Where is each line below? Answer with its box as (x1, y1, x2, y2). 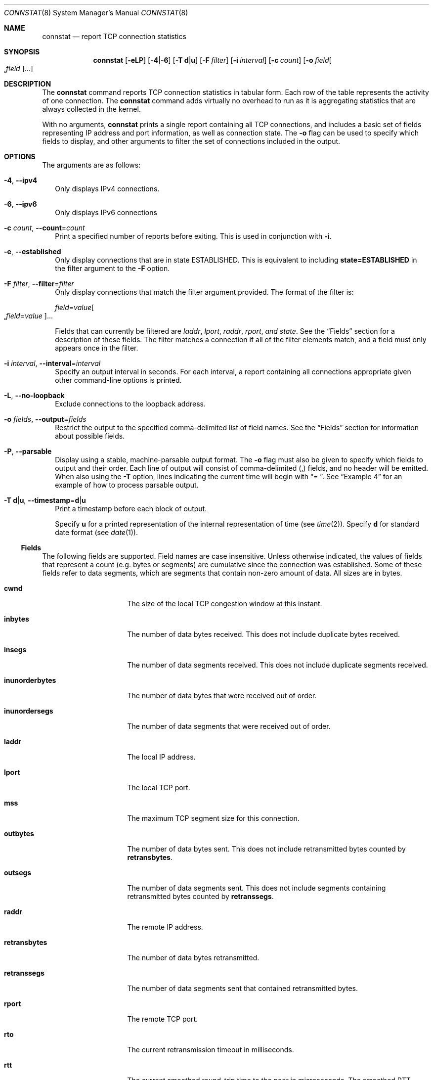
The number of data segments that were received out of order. (127, 722, 331, 730)
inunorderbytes (4, 676, 56, 684)
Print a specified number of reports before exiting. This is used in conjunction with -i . (55, 232, 332, 240)
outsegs (4, 868, 32, 877)
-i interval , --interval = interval (4, 359, 101, 367)
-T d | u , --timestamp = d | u (4, 496, 86, 504)
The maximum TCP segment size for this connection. (127, 814, 300, 822)
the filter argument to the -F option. (55, 264, 170, 272)
